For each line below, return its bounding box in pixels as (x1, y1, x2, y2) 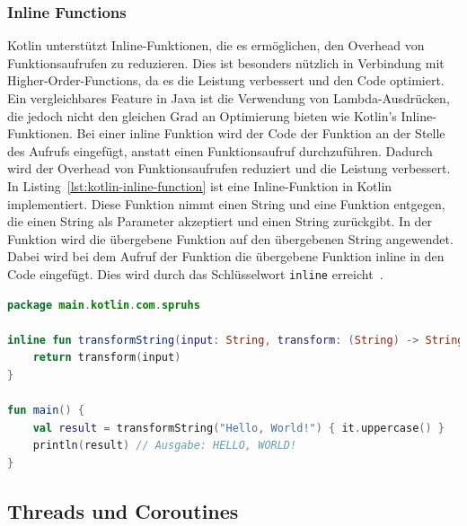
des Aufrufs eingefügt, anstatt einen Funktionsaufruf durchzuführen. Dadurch (7, 141, 433, 160)
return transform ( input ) (32, 351, 181, 364)
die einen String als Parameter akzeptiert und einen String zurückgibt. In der (7, 212, 433, 231)
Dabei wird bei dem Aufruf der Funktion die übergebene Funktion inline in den (7, 247, 445, 266)
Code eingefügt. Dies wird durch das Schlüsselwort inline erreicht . (7, 264, 383, 283)
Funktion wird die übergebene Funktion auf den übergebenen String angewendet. (7, 229, 454, 248)
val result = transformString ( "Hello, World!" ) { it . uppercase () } (32, 421, 445, 434)
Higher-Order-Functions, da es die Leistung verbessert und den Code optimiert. (7, 71, 445, 90)
